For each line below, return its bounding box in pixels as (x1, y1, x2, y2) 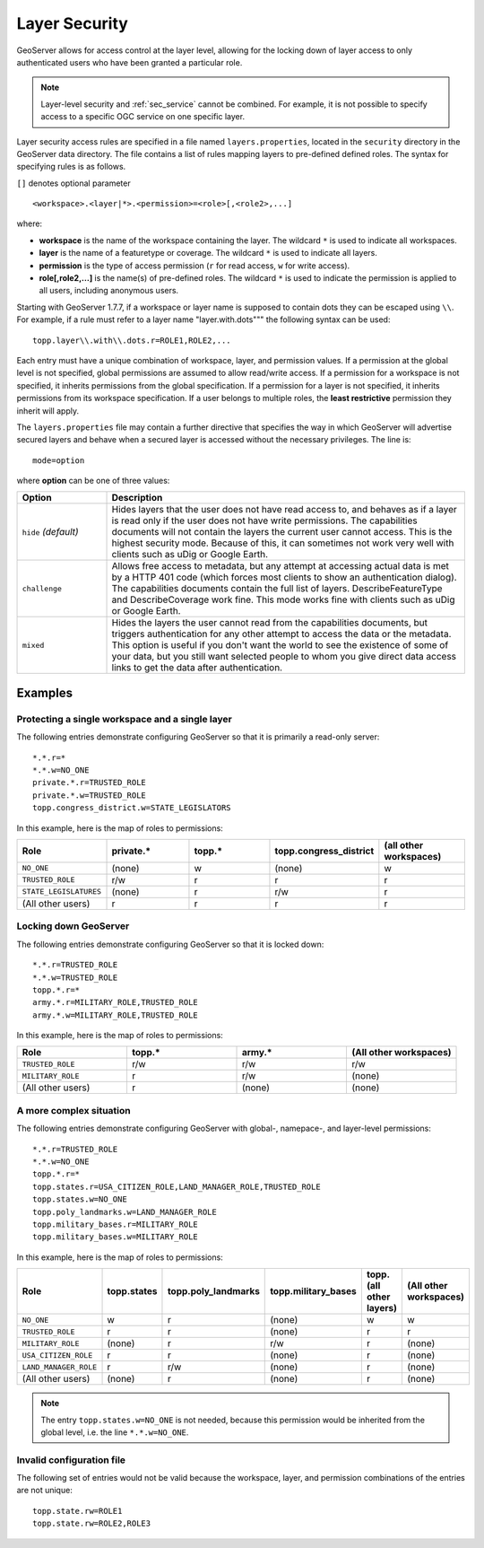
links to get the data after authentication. (111, 661, 282, 674)
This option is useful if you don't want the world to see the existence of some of (111, 639, 449, 652)
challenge (22, 583, 63, 593)
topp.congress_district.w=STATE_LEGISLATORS (32, 803, 232, 813)
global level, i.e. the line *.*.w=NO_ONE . (40, 1427, 189, 1438)
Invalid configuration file (16, 1454, 125, 1466)
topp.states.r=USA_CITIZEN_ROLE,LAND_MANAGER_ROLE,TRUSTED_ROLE (32, 1181, 322, 1192)
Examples (16, 685, 73, 700)
